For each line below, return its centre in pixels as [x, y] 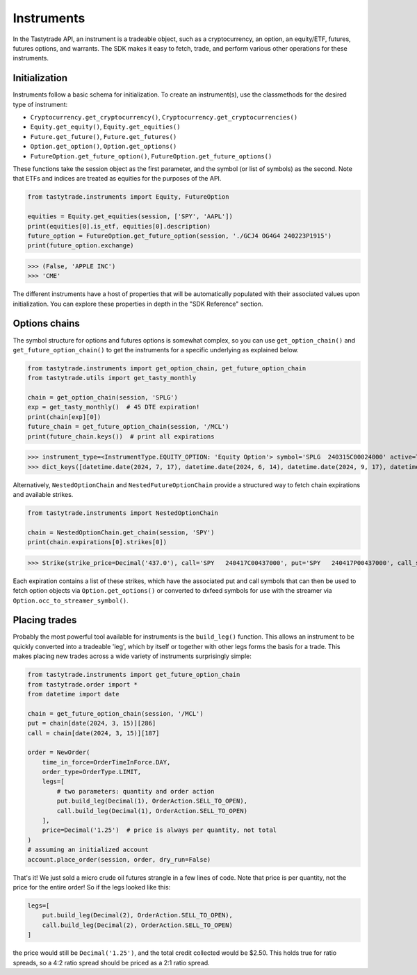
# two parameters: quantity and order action [136, 791]
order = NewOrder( [59, 753]
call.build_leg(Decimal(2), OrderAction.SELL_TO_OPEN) [137, 925]
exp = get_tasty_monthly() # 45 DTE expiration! [114, 407]
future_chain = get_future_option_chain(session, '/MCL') [128, 427]
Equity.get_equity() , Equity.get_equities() [105, 127]
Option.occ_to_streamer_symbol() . [71, 600]
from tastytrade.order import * [83, 684]
